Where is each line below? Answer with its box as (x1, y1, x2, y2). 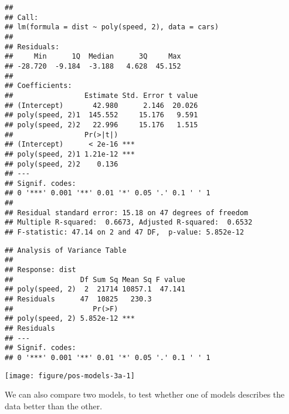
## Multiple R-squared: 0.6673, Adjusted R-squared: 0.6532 (5, 218, 253, 227)
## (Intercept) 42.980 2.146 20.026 (5, 101, 198, 110)
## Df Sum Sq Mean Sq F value (5, 275, 185, 284)
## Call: (5, 13, 39, 22)
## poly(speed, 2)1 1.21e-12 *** (5, 150, 135, 158)
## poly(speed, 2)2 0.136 (5, 160, 118, 168)
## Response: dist (5, 266, 76, 274)
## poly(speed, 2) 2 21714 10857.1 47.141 (5, 285, 185, 294)
